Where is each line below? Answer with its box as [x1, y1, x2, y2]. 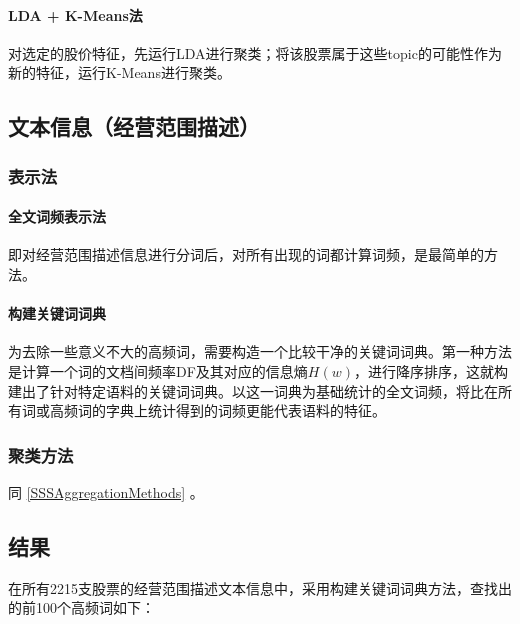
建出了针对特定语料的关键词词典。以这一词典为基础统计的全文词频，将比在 [8, 380, 498, 401]
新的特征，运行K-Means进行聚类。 [8, 62, 231, 83]
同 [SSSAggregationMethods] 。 [8, 481, 204, 502]
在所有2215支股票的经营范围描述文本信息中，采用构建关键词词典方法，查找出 [8, 577, 512, 598]
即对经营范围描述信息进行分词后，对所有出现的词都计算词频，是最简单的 [8, 244, 484, 265]
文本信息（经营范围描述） [8, 111, 260, 142]
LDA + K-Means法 [8, 4, 143, 25]
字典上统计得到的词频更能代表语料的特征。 [105, 400, 386, 421]
